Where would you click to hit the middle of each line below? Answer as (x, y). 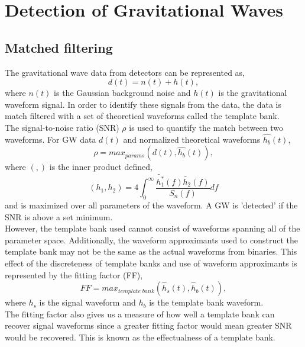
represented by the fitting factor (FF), (74, 274)
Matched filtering (59, 47)
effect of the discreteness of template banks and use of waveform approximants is (151, 263)
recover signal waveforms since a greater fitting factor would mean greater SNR (148, 325)
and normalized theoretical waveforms (192, 139)
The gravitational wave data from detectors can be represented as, (125, 72)
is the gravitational (253, 93)
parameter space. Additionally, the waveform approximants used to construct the (151, 240)
